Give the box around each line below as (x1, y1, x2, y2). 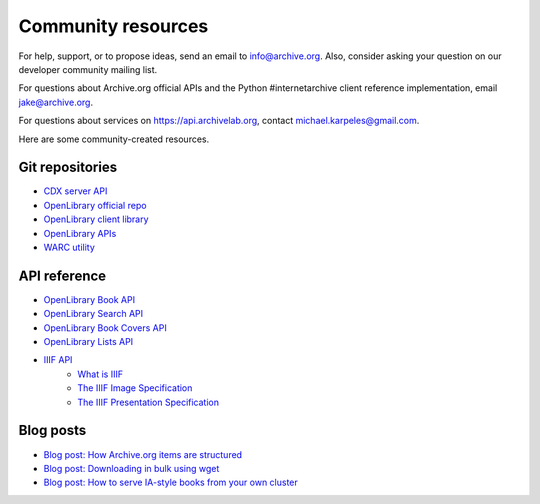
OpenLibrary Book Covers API (43, 321, 167, 334)
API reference (18, 267, 107, 284)
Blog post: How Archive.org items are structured (43, 448, 243, 460)
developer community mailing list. (18, 63, 158, 75)
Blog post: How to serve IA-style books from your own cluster (43, 476, 299, 489)
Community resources (18, 15, 209, 37)
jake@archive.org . (18, 96, 94, 108)
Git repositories (18, 159, 118, 176)
